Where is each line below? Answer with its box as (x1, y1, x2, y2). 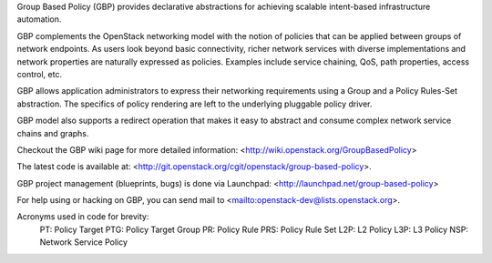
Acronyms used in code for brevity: (16, 211, 149, 222)
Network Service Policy (39, 237, 128, 248)
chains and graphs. (16, 127, 89, 138)
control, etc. (16, 68, 63, 79)
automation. (16, 14, 62, 25)
